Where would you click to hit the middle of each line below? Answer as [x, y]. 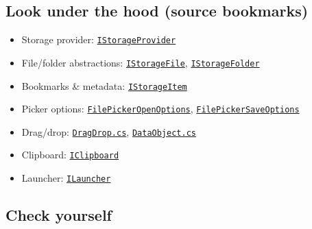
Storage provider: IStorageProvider [99, 39]
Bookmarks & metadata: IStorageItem [104, 85]
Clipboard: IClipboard [70, 155]
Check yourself [59, 215]
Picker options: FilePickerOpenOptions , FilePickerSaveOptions [160, 109]
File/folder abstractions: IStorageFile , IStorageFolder [141, 62]
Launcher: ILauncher [66, 178]
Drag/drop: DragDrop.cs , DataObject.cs [109, 131]
